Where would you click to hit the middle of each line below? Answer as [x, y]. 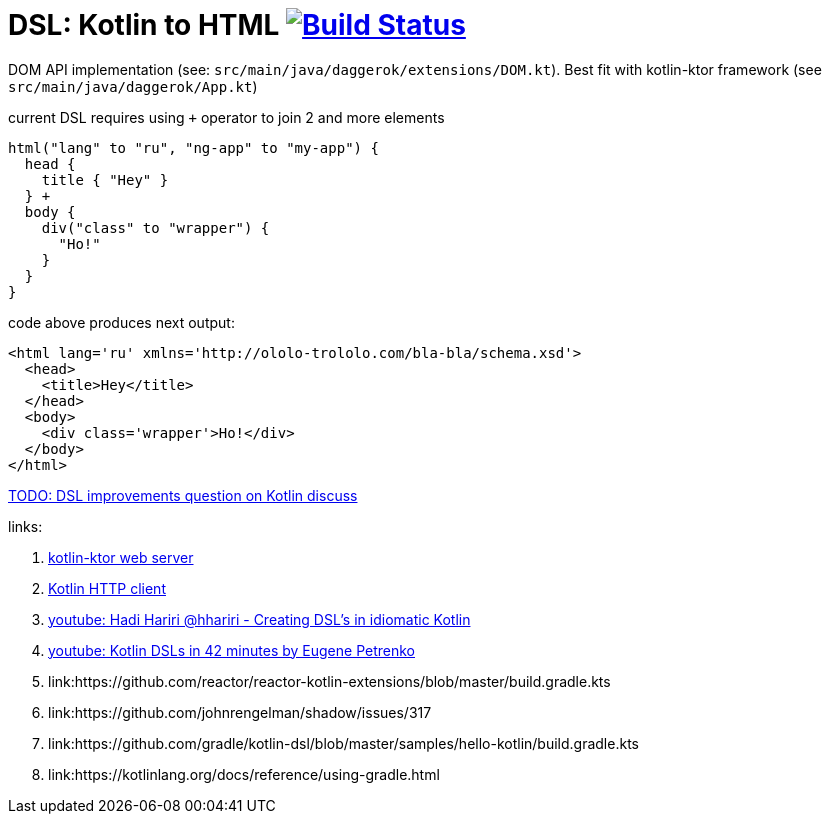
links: [25, 526]
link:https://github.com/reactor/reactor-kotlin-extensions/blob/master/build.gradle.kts [329, 681]
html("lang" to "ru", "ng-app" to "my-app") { [193, 147]
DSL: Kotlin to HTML [144, 25]
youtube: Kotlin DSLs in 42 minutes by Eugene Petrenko [231, 650]
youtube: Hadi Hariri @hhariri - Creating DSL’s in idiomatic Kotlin [259, 619]
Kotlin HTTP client [107, 588]
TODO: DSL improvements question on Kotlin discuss [183, 495]
